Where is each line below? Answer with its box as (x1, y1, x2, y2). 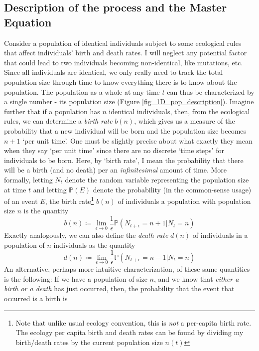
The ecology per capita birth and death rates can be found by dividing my (15, 327, 244, 338)
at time (4, 184, 26, 194)
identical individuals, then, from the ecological (109, 106, 250, 116)
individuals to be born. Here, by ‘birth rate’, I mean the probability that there (4, 155, 244, 165)
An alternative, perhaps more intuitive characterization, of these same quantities (4, 264, 250, 274)
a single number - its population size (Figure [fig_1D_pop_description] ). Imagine (4, 96, 254, 107)
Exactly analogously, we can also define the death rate (4, 230, 168, 240)
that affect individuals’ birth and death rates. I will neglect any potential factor (4, 47, 247, 58)
